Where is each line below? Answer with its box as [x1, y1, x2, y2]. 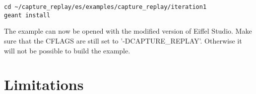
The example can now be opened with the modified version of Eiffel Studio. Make [4, 26, 252, 36]
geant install [4, 11, 51, 19]
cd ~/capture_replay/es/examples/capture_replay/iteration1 [4, 3, 207, 10]
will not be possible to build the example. [4, 45, 130, 55]
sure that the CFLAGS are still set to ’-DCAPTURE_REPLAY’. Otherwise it [4, 35, 242, 46]
